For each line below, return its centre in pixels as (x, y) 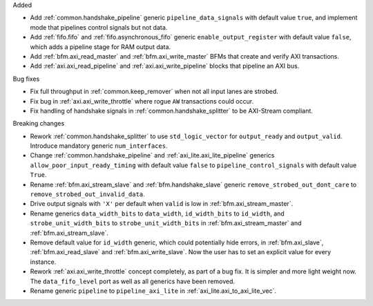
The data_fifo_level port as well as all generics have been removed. (132, 281)
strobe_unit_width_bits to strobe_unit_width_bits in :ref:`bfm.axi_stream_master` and (166, 223)
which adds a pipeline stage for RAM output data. (101, 47)
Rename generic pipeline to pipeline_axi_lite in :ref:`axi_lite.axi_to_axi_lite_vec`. (153, 291)
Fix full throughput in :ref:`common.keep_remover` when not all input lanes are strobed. (154, 92)
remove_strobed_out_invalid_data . (87, 194)
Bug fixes (26, 79)
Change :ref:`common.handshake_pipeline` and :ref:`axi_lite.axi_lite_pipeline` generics (152, 155)
